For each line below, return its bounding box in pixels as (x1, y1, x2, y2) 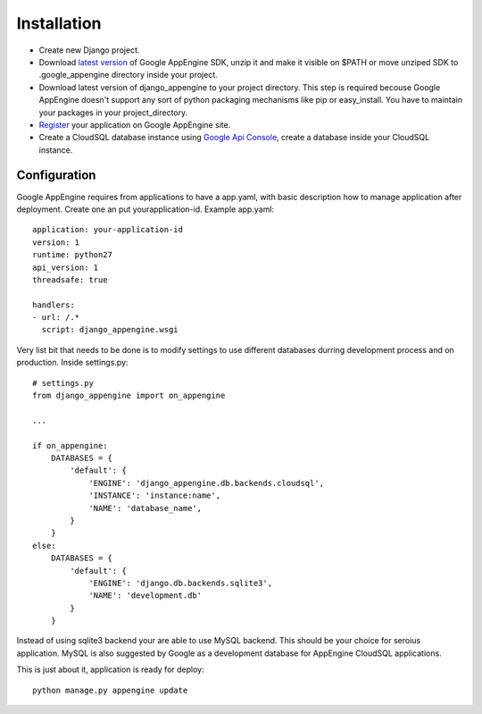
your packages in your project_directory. (38, 107, 188, 118)
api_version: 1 (32, 262, 99, 273)
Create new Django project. (38, 45, 140, 55)
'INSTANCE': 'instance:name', (88, 491, 221, 500)
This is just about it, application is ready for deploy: (16, 664, 204, 675)
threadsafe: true (32, 274, 108, 285)
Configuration (16, 168, 96, 183)
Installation (16, 13, 102, 33)
